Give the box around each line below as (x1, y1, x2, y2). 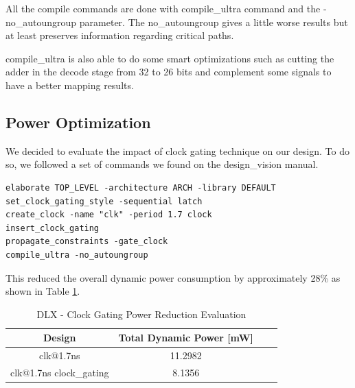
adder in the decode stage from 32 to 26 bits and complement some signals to (5, 64, 332, 79)
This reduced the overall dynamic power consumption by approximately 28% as (5, 270, 341, 284)
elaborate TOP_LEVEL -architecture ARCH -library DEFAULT (5, 182, 276, 193)
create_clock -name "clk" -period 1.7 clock (5, 210, 212, 220)
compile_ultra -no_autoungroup (5, 250, 148, 260)
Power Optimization (5, 111, 151, 132)
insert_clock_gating (5, 223, 100, 233)
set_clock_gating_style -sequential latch (5, 196, 203, 206)
